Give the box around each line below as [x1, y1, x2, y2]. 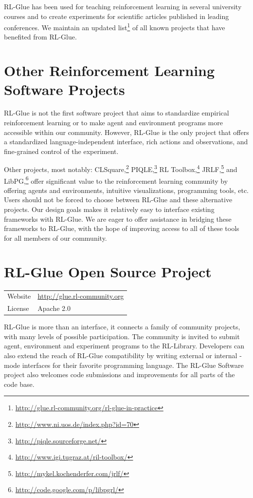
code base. [4, 379, 35, 389]
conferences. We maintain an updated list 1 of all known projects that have [4, 21, 225, 32]
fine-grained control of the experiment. [4, 146, 119, 156]
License [7, 303, 29, 313]
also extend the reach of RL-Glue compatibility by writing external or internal [4, 350, 237, 360]
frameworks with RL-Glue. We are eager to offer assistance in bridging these [4, 213, 232, 224]
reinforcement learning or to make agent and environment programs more [4, 117, 223, 127]
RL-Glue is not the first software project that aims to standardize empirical [4, 108, 229, 118]
